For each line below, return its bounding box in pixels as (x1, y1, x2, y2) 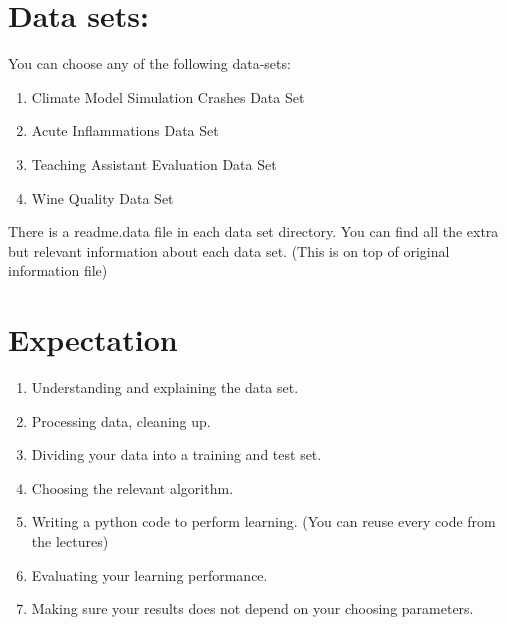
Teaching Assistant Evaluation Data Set (31, 153, 277, 174)
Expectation (8, 319, 178, 360)
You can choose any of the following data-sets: (8, 53, 291, 74)
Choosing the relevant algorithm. (31, 477, 234, 498)
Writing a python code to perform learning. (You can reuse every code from (31, 511, 496, 532)
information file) (8, 260, 108, 281)
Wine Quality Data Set (31, 187, 174, 208)
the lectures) (31, 530, 109, 551)
